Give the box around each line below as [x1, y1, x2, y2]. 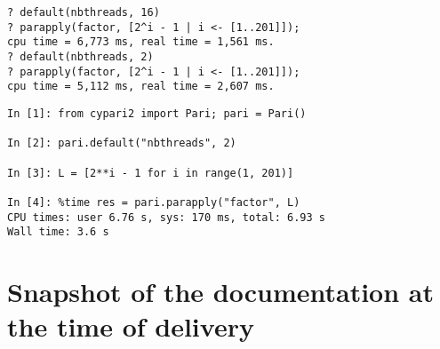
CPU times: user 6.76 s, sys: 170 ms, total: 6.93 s [7, 210, 325, 224]
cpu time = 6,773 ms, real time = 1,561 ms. [7, 36, 275, 49]
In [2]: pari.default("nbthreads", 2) [7, 137, 236, 150]
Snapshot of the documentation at [7, 274, 434, 310]
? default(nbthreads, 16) [7, 6, 160, 19]
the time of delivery [7, 308, 254, 345]
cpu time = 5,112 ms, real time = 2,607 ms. [7, 80, 275, 93]
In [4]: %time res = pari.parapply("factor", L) [7, 195, 300, 209]
